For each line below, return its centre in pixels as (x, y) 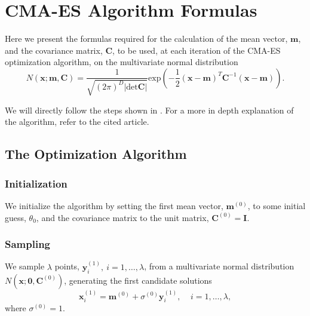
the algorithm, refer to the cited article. (77, 122)
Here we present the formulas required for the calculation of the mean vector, (146, 39)
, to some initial (277, 206)
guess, (16, 217)
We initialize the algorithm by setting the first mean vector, (114, 206)
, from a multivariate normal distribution (219, 266)
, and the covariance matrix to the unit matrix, (122, 217)
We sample (25, 266)
